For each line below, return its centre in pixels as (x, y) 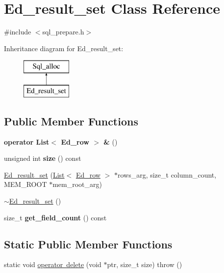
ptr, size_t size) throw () (145, 264)
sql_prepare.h (63, 32)
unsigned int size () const (43, 158)
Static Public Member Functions (88, 244)
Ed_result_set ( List (34, 174)
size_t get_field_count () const (55, 217)
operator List (27, 141)
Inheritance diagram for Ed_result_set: (64, 48)
